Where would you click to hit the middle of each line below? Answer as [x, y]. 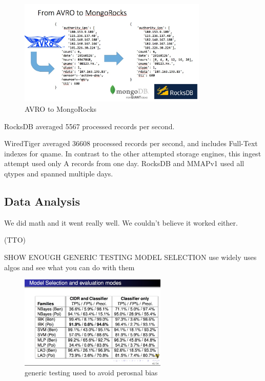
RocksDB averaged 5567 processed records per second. [89, 126]
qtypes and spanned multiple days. [59, 173]
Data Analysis [42, 201]
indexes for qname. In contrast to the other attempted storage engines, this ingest [133, 153]
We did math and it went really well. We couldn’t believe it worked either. [121, 222]
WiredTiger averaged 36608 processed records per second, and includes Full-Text [131, 143]
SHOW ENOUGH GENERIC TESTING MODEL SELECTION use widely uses [130, 257]
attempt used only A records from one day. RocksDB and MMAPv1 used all [124, 163]
